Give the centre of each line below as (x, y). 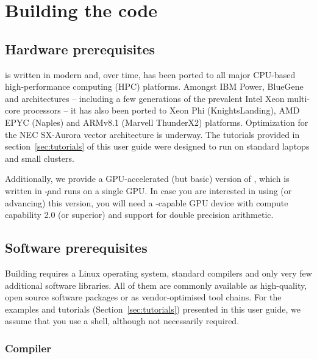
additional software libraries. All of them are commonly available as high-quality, (156, 285)
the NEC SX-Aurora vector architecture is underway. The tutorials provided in (152, 134)
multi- (299, 98)
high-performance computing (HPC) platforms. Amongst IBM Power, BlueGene (154, 86)
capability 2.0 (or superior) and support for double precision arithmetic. (139, 215)
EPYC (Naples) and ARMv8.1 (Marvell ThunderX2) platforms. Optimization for (157, 122)
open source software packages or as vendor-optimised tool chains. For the (143, 297)
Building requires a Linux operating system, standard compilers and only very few (158, 273)
